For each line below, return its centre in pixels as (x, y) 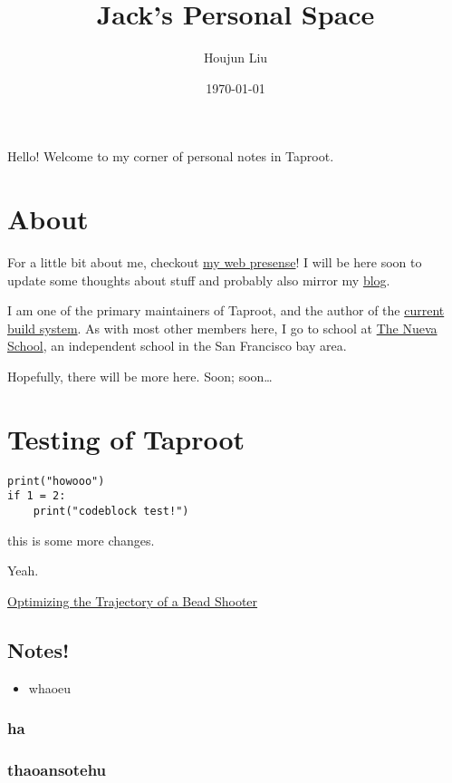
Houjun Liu (236, 58)
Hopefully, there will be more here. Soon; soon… (140, 376)
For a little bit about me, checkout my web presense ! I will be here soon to (215, 262)
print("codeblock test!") (111, 512)
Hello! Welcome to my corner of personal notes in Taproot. (171, 156)
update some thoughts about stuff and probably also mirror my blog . (199, 280)
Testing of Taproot (126, 438)
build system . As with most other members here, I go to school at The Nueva (222, 328)
